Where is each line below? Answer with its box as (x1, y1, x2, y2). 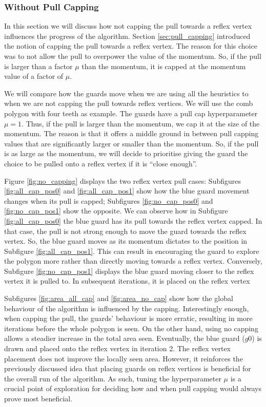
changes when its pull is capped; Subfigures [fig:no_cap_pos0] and (4, 195, 213, 206)
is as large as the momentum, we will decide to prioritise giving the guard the (4, 148, 248, 159)
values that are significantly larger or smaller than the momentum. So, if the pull (4, 138, 259, 148)
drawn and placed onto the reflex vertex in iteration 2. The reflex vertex (4, 343, 231, 354)
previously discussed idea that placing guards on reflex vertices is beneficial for (4, 363, 251, 374)
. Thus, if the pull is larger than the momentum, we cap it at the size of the (22, 118, 260, 128)
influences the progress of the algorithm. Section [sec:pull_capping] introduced (4, 30, 251, 41)
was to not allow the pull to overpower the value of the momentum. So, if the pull (4, 51, 261, 61)
